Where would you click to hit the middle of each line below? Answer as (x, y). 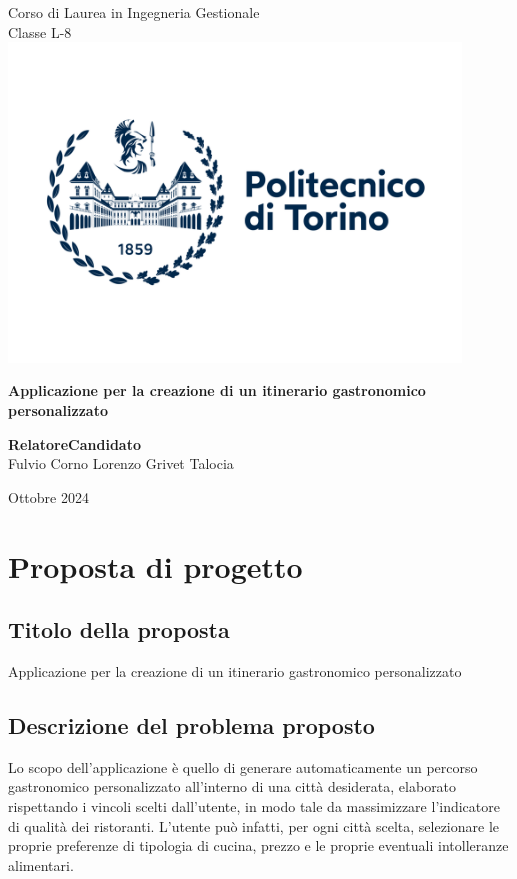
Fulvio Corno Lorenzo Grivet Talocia (121, 463)
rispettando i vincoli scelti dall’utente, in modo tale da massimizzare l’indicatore (254, 805)
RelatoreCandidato (74, 443)
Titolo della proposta (119, 629)
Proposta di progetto (155, 565)
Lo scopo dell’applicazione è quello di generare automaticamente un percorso (243, 766)
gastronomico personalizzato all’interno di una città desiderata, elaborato (232, 786)
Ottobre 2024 (48, 496)
